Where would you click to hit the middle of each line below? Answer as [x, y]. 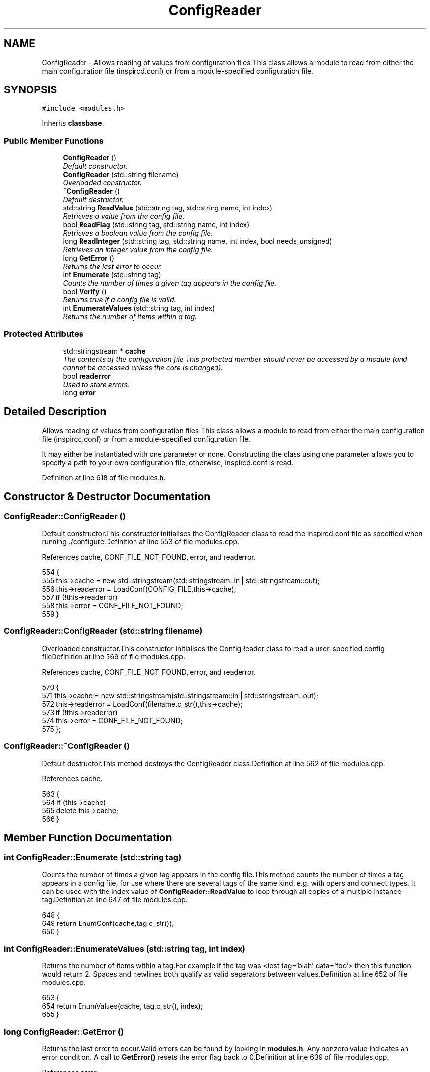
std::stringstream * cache [104, 351]
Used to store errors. [96, 384]
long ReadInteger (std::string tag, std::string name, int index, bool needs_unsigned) [198, 241]
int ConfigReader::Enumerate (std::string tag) [93, 857]
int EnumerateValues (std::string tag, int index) [139, 308]
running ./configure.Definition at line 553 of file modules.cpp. [141, 542]
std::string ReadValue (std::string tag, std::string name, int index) [168, 208]
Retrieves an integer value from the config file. [138, 250]
